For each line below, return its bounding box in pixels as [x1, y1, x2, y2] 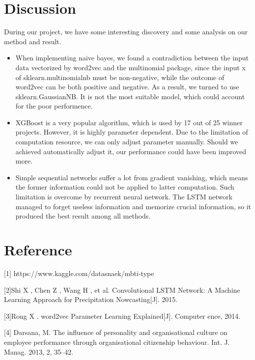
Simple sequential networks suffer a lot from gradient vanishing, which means [15, 172, 248, 182]
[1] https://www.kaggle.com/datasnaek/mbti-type [4, 268, 154, 278]
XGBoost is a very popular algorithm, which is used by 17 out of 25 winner [15, 117, 243, 127]
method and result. [4, 36, 61, 46]
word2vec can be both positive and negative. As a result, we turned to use [15, 82, 239, 92]
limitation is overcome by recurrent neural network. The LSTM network [15, 192, 232, 202]
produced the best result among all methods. [15, 211, 151, 221]
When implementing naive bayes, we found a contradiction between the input [15, 53, 249, 63]
